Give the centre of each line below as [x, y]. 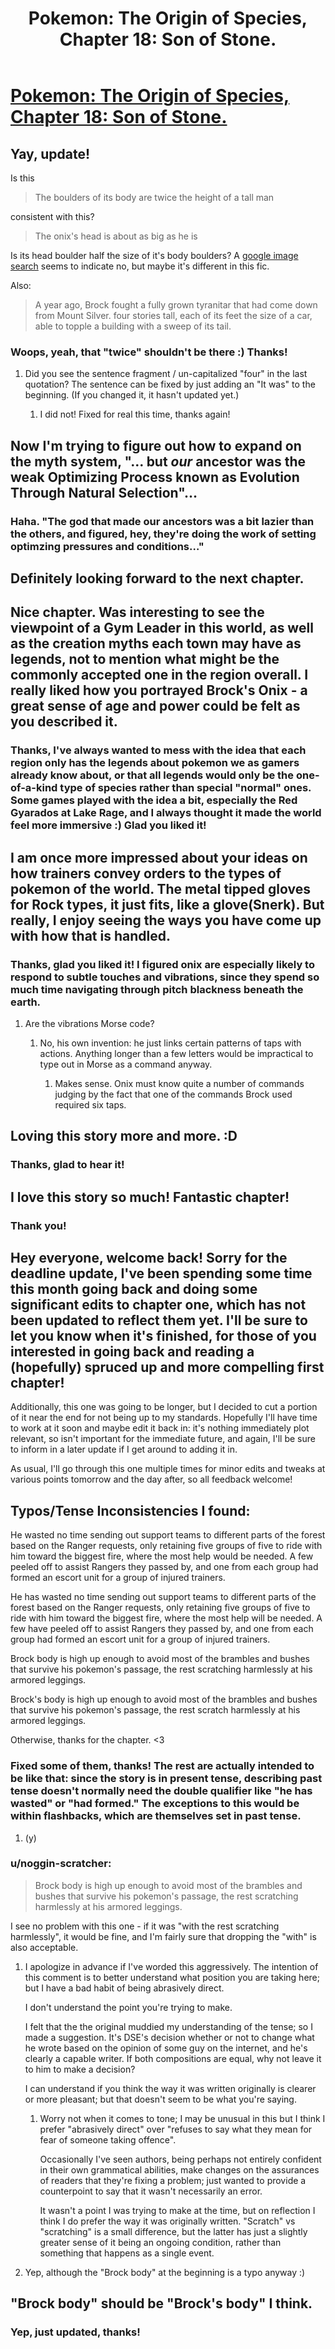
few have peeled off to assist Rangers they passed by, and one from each [162, 1629]
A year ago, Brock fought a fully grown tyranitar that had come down [176, 305]
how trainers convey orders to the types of [146, 873]
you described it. [64, 722]
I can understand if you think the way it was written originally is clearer [170, 2088]
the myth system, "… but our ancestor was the [158, 461]
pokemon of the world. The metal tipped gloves [160, 888]
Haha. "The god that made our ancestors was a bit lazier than [162, 521]
